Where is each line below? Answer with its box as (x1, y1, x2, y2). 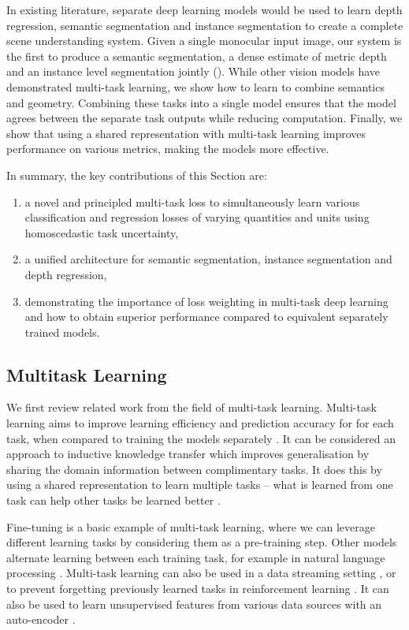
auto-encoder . (6, 611, 76, 628)
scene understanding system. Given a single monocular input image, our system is (6, 32, 402, 49)
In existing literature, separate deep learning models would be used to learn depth (6, 2, 403, 17)
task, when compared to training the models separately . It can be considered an (6, 430, 396, 446)
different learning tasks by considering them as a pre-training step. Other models (6, 534, 397, 550)
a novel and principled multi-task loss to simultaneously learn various (24, 193, 360, 210)
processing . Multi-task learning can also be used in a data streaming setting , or (6, 565, 396, 581)
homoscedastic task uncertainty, (24, 224, 179, 240)
